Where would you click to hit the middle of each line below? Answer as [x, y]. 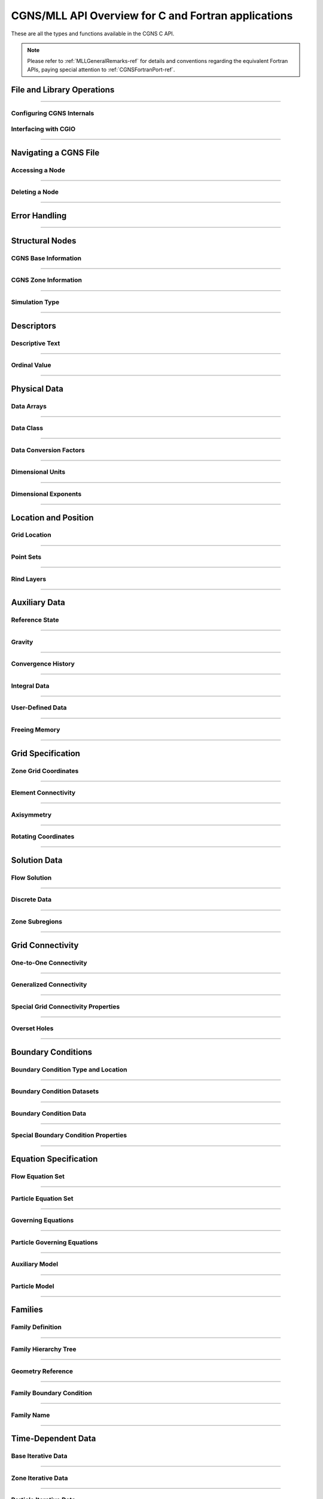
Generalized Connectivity [49, 985]
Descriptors [34, 326]
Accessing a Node [38, 170]
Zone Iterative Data [39, 1478]
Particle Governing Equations [54, 1242]
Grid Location [31, 535]
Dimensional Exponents [46, 493]
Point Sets [26, 557]
